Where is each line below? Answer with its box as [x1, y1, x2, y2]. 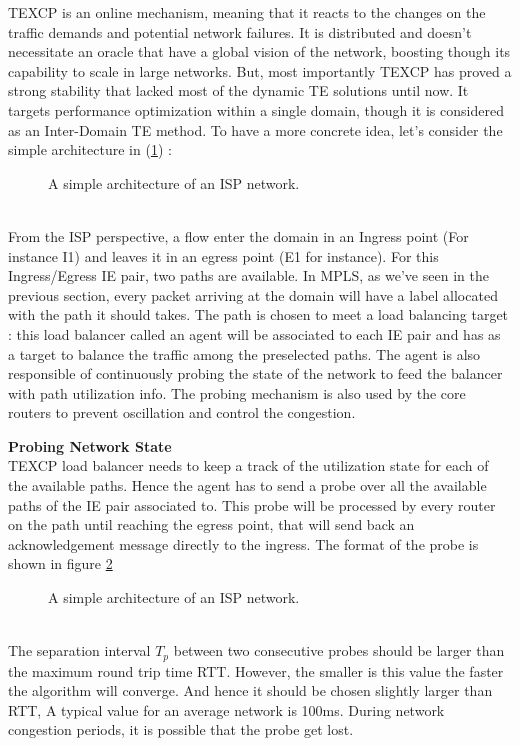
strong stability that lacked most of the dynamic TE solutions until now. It [8, 80, 469, 101]
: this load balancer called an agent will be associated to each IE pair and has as [8, 323, 501, 344]
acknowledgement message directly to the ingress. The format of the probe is [8, 533, 479, 554]
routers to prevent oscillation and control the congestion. [8, 402, 356, 423]
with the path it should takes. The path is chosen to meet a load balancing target [8, 304, 509, 325]
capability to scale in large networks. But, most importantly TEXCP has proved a [8, 60, 512, 81]
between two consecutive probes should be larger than [173, 640, 505, 661]
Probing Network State [8, 435, 172, 456]
